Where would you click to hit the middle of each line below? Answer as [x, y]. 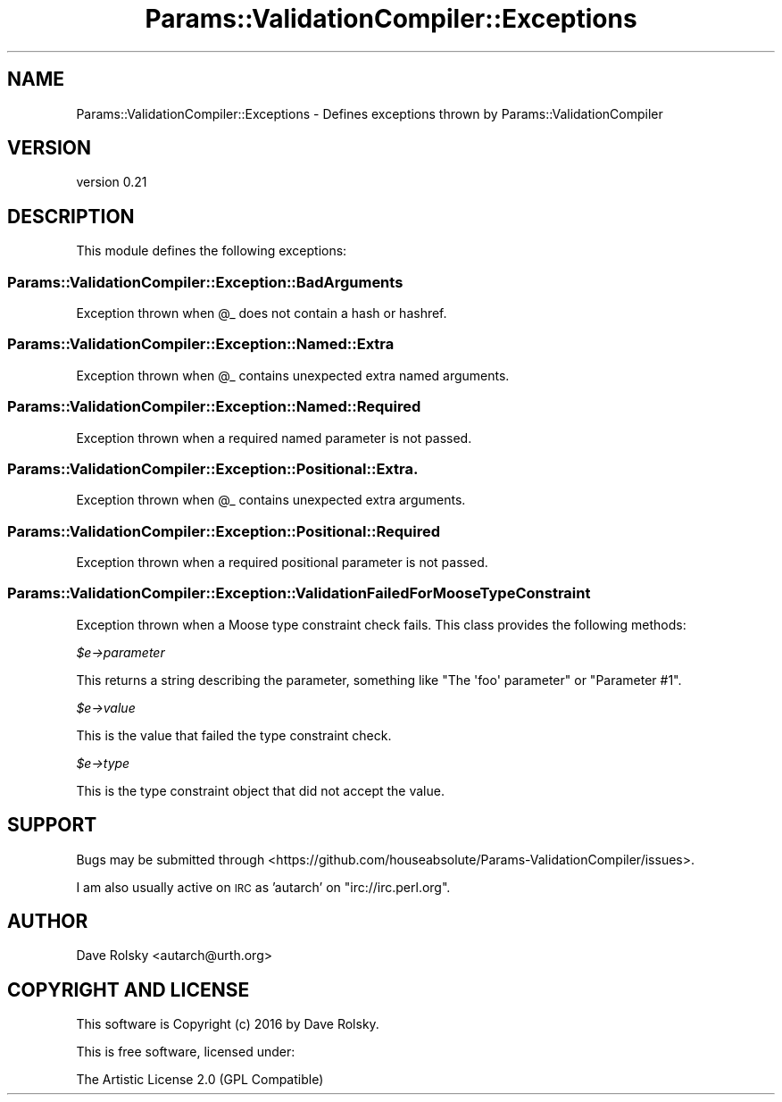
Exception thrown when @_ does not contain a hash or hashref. [262, 313]
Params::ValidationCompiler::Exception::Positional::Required [224, 531]
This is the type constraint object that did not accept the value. [260, 790]
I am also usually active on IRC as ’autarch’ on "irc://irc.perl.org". [263, 887]
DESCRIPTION [71, 216]
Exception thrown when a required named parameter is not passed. [274, 438]
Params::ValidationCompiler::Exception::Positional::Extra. [213, 468]
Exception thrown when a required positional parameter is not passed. [282, 563]
